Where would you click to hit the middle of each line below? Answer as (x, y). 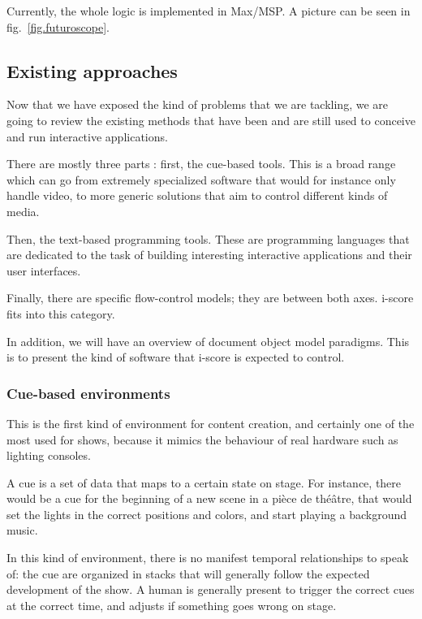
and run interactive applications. (87, 136)
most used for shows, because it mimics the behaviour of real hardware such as (202, 439)
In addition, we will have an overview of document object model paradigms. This (208, 341)
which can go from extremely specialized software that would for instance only (201, 179)
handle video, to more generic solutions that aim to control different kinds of (197, 195)
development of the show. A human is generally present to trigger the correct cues (211, 589)
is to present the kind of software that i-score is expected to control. (176, 357)
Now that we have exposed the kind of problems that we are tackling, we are (197, 104)
